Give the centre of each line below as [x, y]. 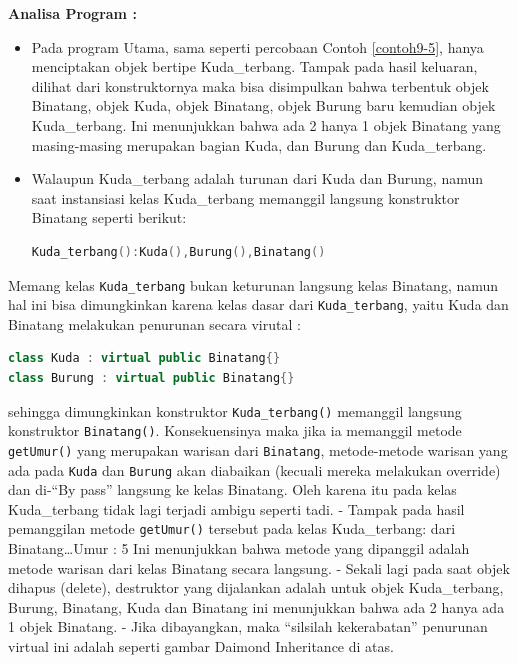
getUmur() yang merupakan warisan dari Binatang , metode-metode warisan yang [258, 449]
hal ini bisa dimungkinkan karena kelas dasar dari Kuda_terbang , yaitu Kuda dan [258, 304]
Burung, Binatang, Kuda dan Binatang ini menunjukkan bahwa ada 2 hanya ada [256, 606]
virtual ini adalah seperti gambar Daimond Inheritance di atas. [201, 646]
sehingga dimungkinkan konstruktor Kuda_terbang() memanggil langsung [235, 410]
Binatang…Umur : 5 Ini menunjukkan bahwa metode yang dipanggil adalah [239, 548]
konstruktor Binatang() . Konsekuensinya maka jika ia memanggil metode [235, 430]
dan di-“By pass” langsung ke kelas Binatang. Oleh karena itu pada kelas [232, 489]
